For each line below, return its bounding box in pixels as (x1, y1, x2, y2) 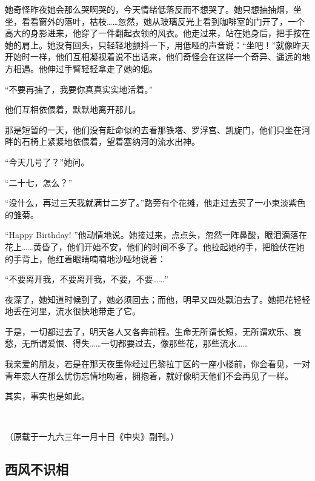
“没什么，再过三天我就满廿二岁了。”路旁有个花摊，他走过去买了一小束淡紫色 (5, 196, 306, 209)
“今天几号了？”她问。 (5, 155, 90, 168)
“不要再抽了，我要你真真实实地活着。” (5, 82, 153, 95)
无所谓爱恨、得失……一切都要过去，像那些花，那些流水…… (21, 337, 248, 350)
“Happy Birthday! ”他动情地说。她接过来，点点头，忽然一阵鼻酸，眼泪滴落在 (5, 228, 307, 241)
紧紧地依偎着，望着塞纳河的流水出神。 (47, 135, 200, 148)
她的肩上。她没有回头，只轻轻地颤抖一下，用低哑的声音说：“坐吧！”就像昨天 (5, 38, 310, 51)
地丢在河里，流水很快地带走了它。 (5, 305, 141, 317)
